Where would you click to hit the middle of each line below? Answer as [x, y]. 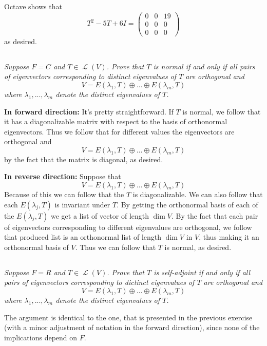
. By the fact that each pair [215, 215]
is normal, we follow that [222, 111]
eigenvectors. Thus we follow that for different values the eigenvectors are [119, 131]
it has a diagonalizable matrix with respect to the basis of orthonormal [116, 121]
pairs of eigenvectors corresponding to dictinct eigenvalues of [99, 282]
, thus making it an [229, 237]
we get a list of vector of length [100, 215]
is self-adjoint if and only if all [202, 272]
